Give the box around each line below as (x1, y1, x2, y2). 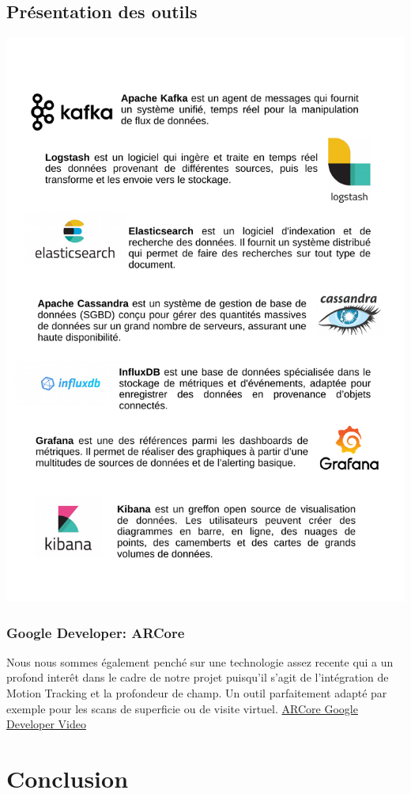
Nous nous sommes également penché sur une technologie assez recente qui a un (6, 653, 394, 670)
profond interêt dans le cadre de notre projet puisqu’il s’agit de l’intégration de (6, 669, 389, 686)
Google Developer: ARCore (6, 622, 185, 642)
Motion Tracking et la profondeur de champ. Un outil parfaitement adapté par (6, 685, 387, 701)
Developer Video (6, 716, 86, 732)
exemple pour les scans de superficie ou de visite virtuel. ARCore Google (6, 700, 358, 716)
